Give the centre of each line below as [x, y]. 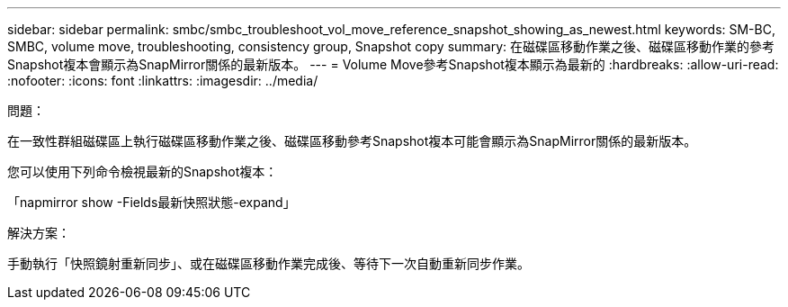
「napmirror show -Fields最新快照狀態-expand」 [152, 202]
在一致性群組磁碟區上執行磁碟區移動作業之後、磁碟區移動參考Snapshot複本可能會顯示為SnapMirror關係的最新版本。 [352, 141]
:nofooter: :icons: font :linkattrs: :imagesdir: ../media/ [163, 81]
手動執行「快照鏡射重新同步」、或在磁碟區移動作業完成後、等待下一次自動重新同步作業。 [269, 263]
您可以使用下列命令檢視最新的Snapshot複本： [143, 172]
